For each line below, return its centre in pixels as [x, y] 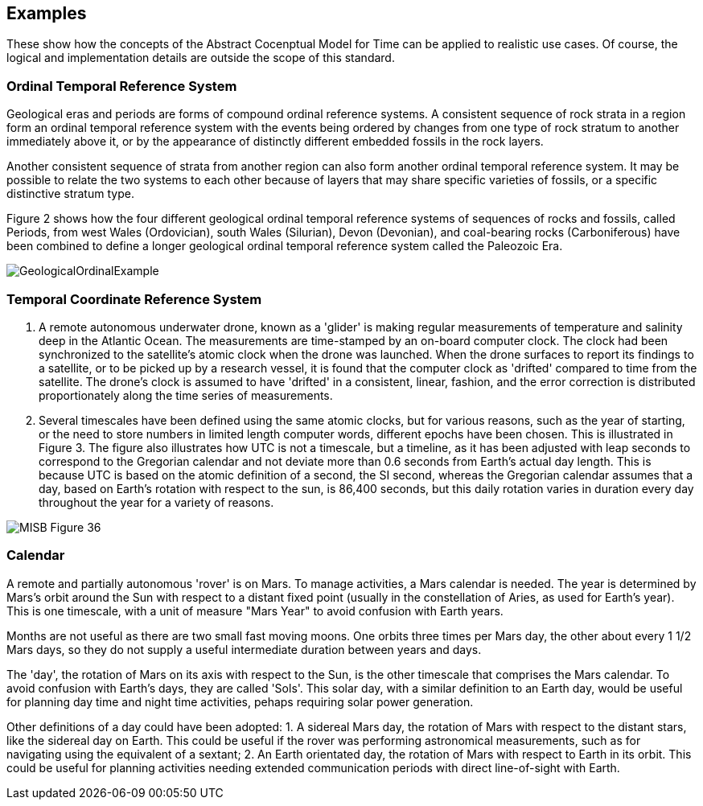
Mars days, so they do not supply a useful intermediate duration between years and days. [244, 649]
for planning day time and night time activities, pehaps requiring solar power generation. [240, 701]
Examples [47, 13]
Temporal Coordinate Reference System [134, 299]
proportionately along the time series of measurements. [186, 395]
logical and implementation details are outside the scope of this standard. [201, 58]
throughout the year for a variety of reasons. [156, 502]
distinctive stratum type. [70, 194]
